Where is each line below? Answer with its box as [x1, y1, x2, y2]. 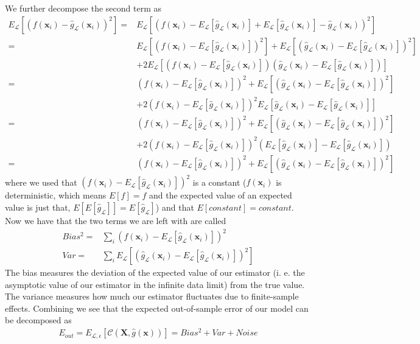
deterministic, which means [5, 189, 107, 202]
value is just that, [5, 200, 71, 213]
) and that [155, 200, 194, 213]
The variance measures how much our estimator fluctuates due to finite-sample [5, 290, 299, 303]
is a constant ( [192, 175, 247, 188]
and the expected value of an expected [149, 189, 292, 202]
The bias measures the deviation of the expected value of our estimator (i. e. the [5, 266, 305, 279]
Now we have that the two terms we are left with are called [5, 214, 226, 226]
